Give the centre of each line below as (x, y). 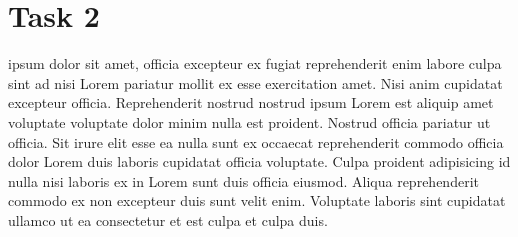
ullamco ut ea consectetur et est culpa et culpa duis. (168, 219)
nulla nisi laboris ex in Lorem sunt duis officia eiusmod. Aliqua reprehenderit (243, 180)
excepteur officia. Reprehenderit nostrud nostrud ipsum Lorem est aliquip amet (251, 102)
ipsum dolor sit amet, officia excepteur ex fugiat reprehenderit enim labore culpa (255, 63)
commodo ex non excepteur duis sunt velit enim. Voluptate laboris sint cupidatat (257, 200)
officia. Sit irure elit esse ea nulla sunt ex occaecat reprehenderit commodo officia (256, 141)
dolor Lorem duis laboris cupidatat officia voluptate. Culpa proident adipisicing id (259, 161)
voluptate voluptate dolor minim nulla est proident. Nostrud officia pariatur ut (249, 121)
